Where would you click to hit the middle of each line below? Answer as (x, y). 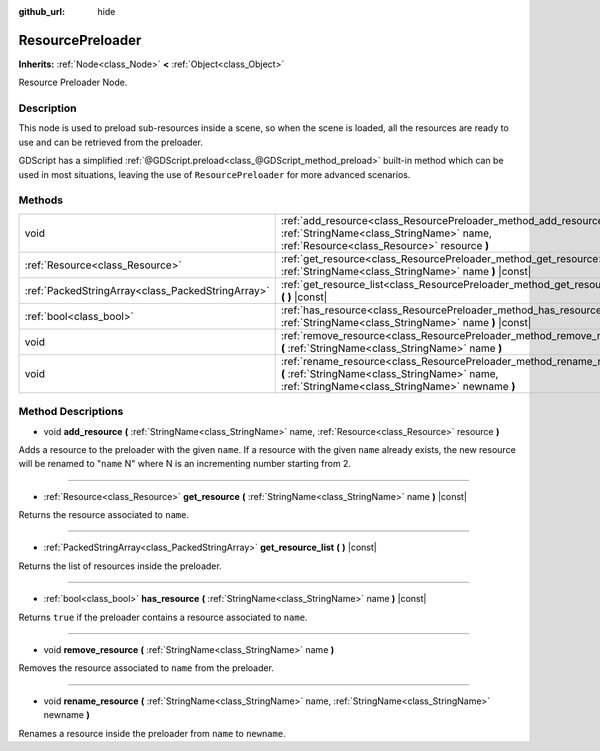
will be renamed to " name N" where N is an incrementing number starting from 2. (185, 464)
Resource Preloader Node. (73, 82)
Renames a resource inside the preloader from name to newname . (152, 733)
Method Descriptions (71, 412)
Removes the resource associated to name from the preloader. (146, 668)
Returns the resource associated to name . (104, 515)
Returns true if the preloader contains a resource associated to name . (163, 617)
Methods (41, 200)
